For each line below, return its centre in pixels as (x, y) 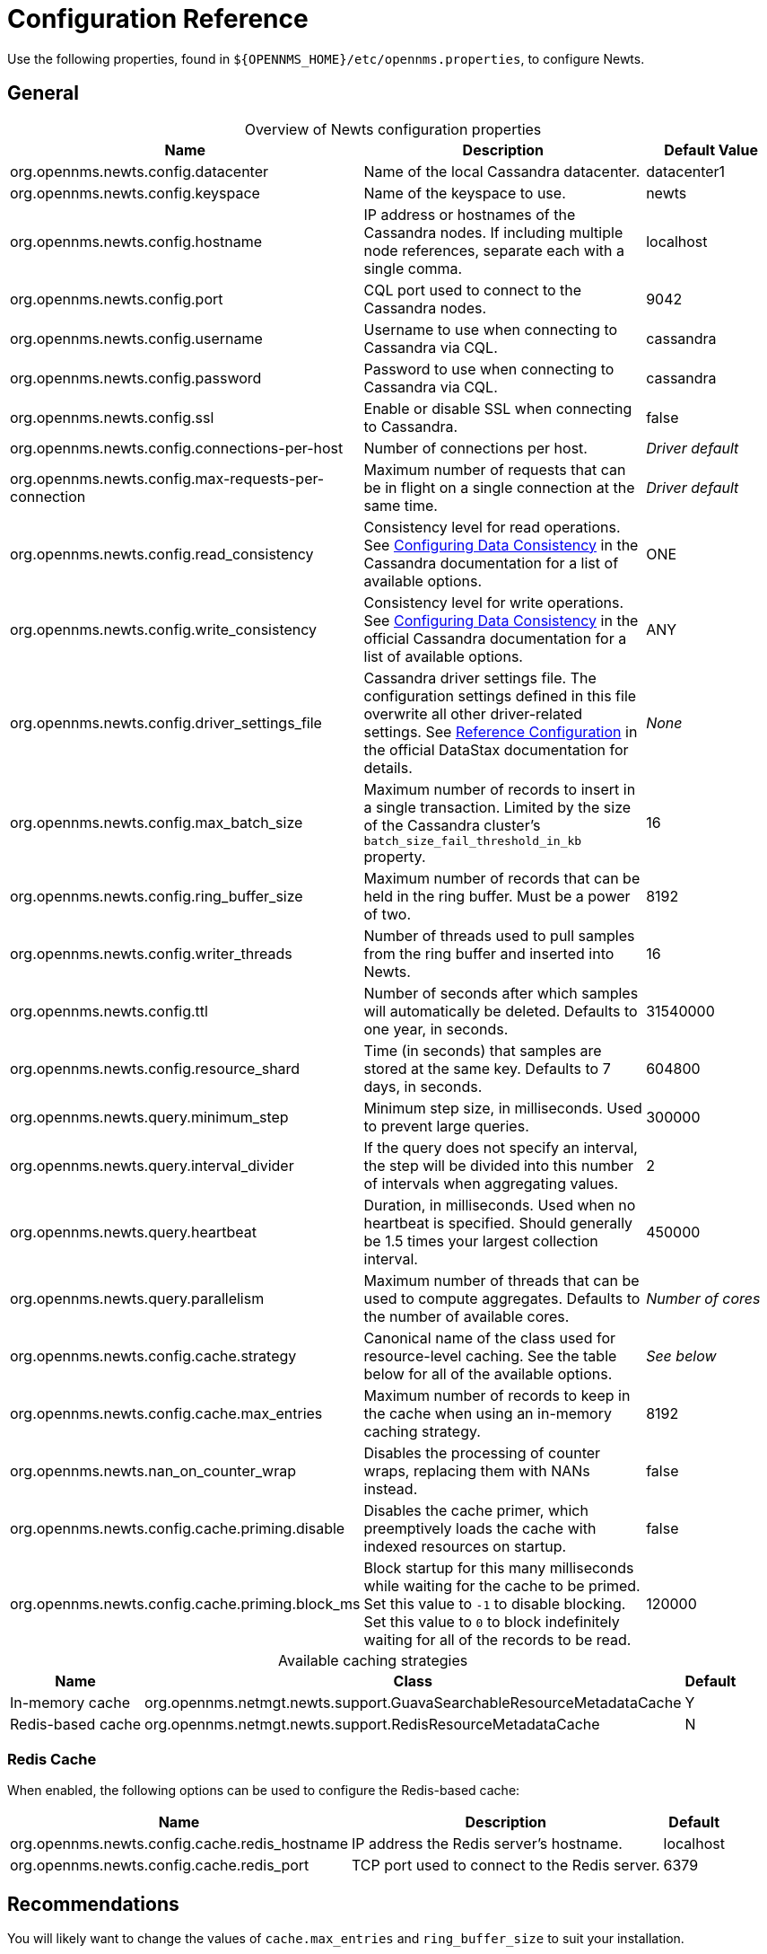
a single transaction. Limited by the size (497, 807)
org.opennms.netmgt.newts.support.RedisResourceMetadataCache (372, 1724)
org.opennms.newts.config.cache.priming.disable (178, 1528)
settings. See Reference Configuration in (501, 731)
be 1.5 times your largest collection (481, 1241)
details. (388, 767)
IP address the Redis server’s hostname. (487, 1844)
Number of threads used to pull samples (499, 935)
